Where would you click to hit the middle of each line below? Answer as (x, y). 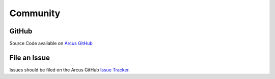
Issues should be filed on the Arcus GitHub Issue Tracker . (70, 70)
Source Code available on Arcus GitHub (51, 44)
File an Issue (30, 57)
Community (35, 13)
